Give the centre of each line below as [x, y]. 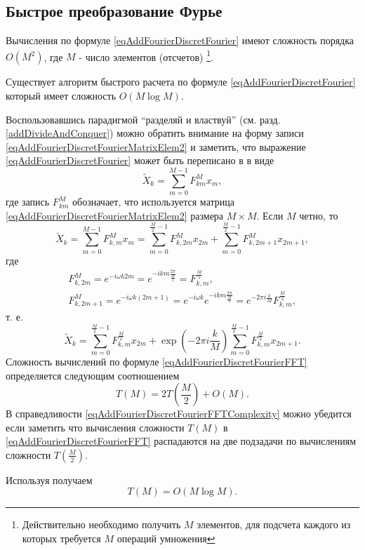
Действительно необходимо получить [101, 524]
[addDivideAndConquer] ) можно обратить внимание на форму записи [155, 133]
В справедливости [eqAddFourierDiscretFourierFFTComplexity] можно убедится [179, 414]
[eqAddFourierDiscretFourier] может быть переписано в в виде [140, 160]
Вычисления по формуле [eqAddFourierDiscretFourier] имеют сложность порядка [180, 40]
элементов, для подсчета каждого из [274, 524]
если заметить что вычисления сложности [95, 427]
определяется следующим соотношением [93, 375]
